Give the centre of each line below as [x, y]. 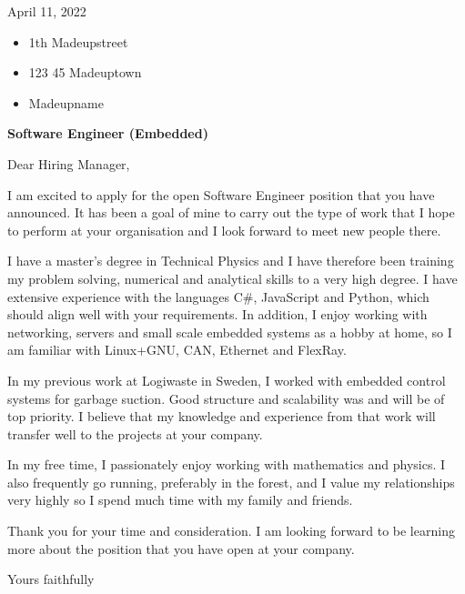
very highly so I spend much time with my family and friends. [180, 500]
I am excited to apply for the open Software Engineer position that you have [221, 194]
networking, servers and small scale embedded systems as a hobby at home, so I [230, 332]
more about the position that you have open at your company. [181, 548]
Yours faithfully [51, 579]
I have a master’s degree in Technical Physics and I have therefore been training [231, 261]
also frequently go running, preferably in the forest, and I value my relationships [231, 482]
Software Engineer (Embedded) [108, 133]
